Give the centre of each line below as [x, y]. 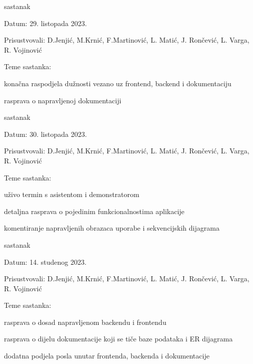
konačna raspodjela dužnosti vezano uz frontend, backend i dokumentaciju [118, 83]
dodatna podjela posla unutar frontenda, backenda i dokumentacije [107, 356]
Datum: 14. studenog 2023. [45, 261]
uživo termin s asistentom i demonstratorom [72, 194]
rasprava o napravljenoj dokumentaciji [63, 100]
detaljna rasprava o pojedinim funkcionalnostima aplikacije [94, 211]
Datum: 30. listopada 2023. [45, 134]
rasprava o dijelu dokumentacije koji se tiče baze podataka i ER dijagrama [118, 339]
